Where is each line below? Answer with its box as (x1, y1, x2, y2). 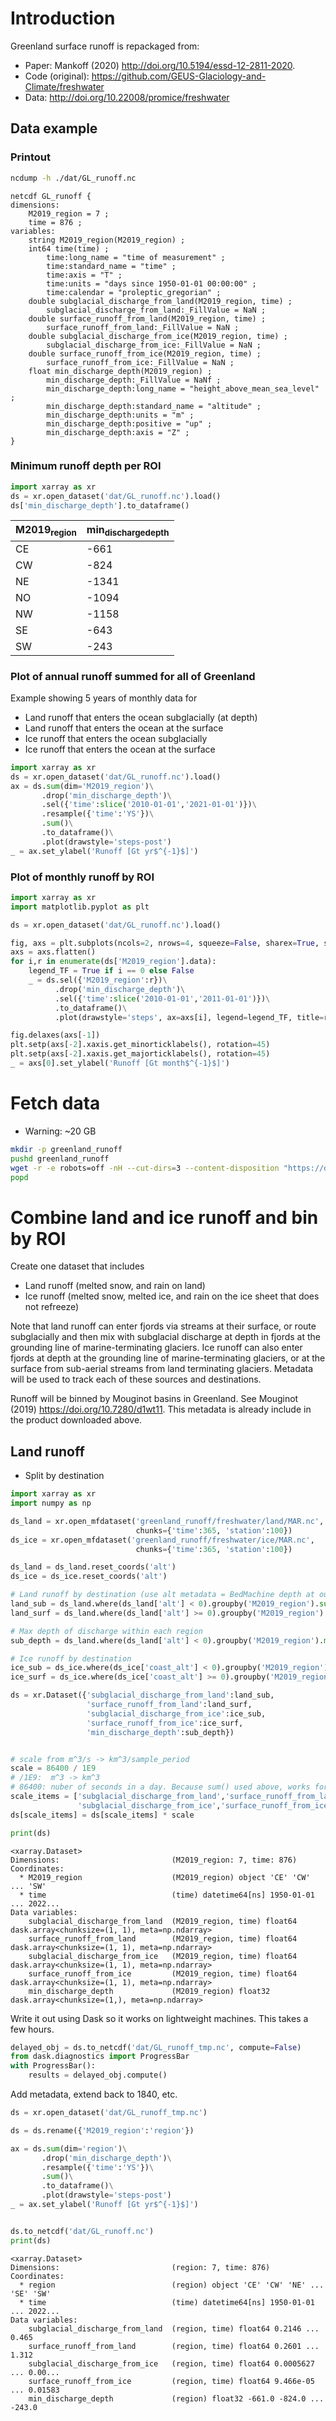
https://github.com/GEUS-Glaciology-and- (91, 70, 267, 82)
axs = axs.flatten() (10, 947, 97, 957)
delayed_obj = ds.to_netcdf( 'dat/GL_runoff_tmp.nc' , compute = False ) (10, 2042, 302, 2052)
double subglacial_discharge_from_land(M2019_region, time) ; (28, 296, 293, 306)
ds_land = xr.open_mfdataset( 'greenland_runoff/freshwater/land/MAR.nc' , (10, 1516, 325, 1526)
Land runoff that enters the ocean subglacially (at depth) (24, 711, 258, 723)
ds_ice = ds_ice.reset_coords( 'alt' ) (10, 1572, 168, 1582)
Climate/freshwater (24, 80, 105, 92)
